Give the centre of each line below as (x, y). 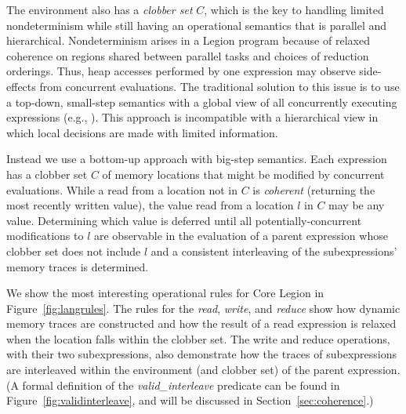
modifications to (45, 236)
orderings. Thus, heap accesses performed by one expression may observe (181, 71)
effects (21, 86)
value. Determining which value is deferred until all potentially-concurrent (184, 220)
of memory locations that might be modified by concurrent (243, 174)
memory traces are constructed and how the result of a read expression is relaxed (201, 323)
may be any (357, 205)
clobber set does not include (74, 251)
